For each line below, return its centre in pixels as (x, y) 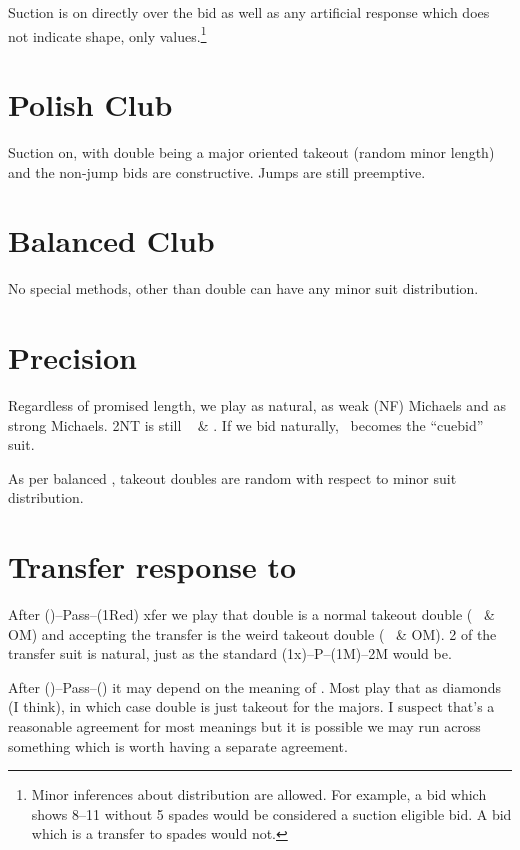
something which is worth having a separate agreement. (178, 745)
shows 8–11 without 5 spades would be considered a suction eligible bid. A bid (271, 813)
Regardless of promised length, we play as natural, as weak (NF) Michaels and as (257, 405)
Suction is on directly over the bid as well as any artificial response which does (249, 12)
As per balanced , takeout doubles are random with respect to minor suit (232, 477)
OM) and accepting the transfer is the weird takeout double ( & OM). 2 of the (252, 633)
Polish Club (90, 104)
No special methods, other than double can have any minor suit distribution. (243, 288)
